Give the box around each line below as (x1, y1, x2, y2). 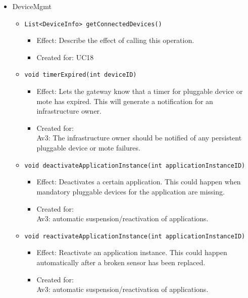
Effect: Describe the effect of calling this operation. (36, 35, 194, 45)
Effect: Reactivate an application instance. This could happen (36, 247, 227, 258)
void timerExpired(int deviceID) (24, 71, 137, 79)
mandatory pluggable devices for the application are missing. (36, 186, 225, 196)
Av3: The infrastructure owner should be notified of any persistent (36, 132, 242, 143)
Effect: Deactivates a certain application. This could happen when (36, 176, 241, 187)
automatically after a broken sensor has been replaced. (36, 257, 206, 267)
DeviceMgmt (12, 1, 52, 11)
